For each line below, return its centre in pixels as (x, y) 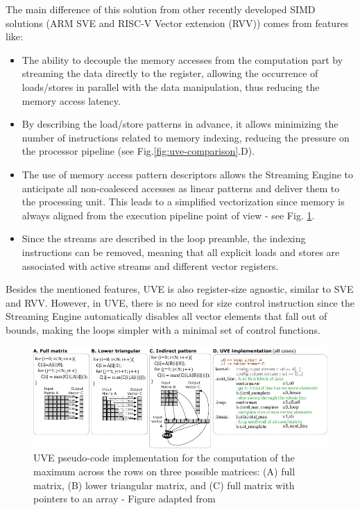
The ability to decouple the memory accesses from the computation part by (182, 59)
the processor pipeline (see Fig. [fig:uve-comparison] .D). (138, 151)
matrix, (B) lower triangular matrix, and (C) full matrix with (164, 485)
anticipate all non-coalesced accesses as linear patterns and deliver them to (181, 188)
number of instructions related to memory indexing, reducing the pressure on (186, 137)
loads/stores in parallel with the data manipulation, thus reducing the (171, 86)
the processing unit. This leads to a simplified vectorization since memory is (183, 202)
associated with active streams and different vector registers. (150, 265)
